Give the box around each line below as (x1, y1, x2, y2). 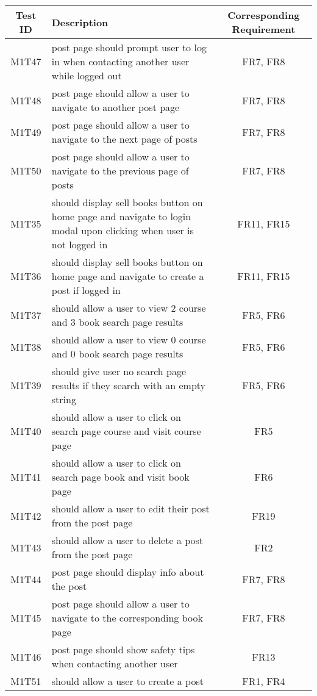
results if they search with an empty (51, 378, 206, 392)
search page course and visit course (51, 424, 201, 438)
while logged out (51, 68, 122, 82)
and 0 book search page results (51, 346, 183, 361)
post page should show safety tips (51, 642, 195, 656)
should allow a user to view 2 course (51, 301, 206, 315)
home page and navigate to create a (51, 269, 204, 283)
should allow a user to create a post (51, 674, 204, 688)
